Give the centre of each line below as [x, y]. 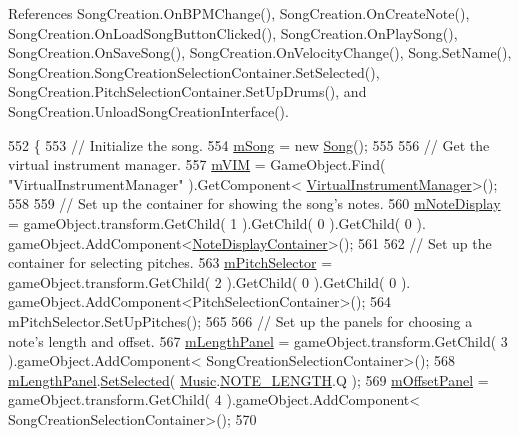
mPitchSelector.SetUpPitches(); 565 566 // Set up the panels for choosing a [240, 320]
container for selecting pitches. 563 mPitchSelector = [170, 262]
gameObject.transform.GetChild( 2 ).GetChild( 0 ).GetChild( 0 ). [209, 281]
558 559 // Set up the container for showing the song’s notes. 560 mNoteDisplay [254, 203]
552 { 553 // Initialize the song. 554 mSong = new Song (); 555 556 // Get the [249, 144]
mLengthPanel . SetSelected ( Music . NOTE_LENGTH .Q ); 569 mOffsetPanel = [248, 379]
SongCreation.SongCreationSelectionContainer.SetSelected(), [194, 71]
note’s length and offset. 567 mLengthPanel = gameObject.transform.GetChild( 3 [258, 340]
